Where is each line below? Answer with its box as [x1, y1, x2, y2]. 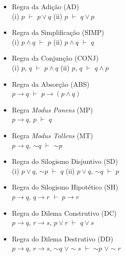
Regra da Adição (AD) [12, 1, 79, 11]
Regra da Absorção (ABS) [12, 79, 90, 89]
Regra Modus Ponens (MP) [12, 104, 93, 114]
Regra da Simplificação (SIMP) [12, 27, 104, 37]
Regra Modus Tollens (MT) [12, 130, 93, 140]
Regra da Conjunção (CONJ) [12, 53, 99, 63]
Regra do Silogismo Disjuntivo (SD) [12, 156, 118, 166]
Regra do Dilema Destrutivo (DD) [12, 233, 113, 243]
